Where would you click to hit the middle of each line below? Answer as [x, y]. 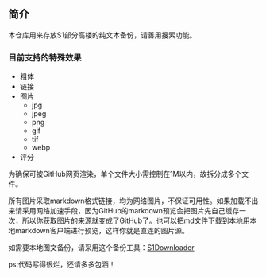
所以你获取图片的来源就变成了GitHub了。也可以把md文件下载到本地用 [136, 220]
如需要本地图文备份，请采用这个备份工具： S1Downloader [101, 248]
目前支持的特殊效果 [45, 57]
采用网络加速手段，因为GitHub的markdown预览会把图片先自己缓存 [131, 211]
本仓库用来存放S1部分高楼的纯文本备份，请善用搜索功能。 [102, 35]
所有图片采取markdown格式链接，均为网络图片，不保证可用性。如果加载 [126, 201]
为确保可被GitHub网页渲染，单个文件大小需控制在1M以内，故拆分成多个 [125, 174]
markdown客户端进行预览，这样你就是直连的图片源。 [102, 231]
